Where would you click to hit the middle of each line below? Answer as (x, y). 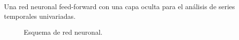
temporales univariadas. (40, 16)
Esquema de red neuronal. (63, 32)
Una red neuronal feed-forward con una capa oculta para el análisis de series (119, 6)
